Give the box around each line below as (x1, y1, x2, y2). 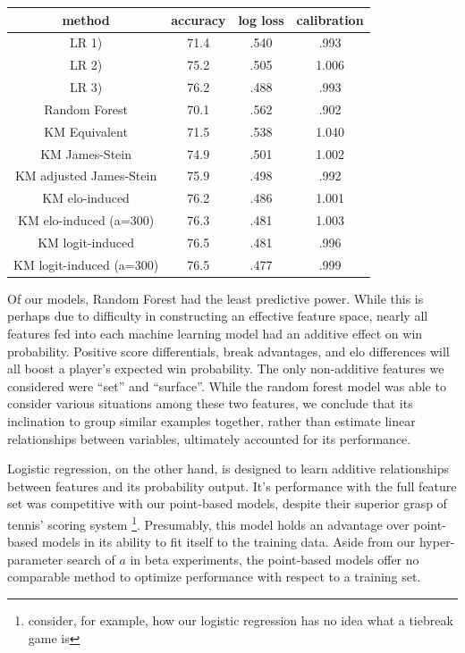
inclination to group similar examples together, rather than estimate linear (7, 412, 416, 431)
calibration (296, 10, 364, 29)
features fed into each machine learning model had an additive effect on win (7, 324, 423, 343)
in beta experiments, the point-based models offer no (130, 549, 419, 568)
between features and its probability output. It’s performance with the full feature (7, 476, 457, 495)
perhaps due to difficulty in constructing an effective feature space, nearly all (7, 306, 428, 325)
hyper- (418, 532, 455, 551)
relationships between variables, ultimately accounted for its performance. (7, 429, 411, 448)
